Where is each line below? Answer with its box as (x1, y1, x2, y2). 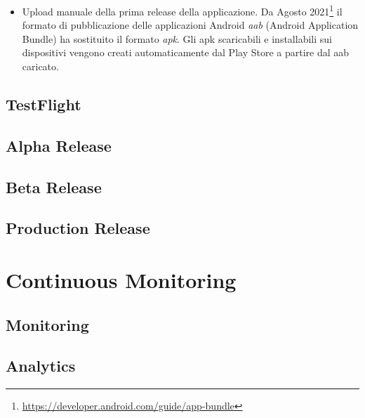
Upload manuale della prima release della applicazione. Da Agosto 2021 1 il (22, 2, 343, 18)
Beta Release (6, 176, 102, 197)
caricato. (22, 59, 59, 74)
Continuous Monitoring (6, 265, 237, 294)
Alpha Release (6, 134, 112, 156)
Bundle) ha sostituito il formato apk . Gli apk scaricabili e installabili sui (22, 31, 332, 46)
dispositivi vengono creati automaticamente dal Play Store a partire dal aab (22, 45, 350, 60)
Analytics (6, 355, 76, 377)
